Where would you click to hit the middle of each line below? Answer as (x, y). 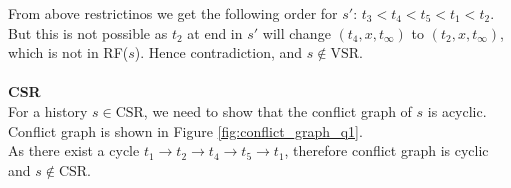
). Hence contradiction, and (218, 52)
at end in (215, 32)
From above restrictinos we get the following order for (173, 13)
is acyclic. (457, 110)
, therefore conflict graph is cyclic (386, 150)
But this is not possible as (88, 32)
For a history (48, 110)
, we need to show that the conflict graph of (277, 110)
